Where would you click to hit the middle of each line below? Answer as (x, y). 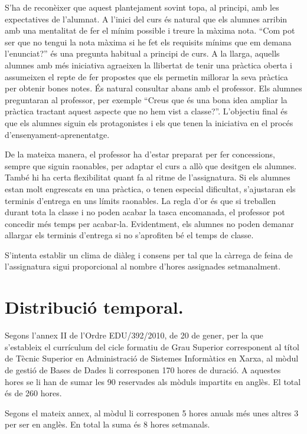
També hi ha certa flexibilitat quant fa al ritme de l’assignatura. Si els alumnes (148, 177)
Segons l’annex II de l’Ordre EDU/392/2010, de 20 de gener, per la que (134, 335)
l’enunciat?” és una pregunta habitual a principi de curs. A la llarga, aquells (142, 53)
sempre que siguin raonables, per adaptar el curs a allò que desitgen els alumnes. (151, 165)
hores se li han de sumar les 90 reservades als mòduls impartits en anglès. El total (153, 381)
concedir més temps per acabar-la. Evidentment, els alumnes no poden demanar (149, 223)
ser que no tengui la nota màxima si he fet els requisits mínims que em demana (148, 42)
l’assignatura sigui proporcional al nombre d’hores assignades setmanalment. (143, 266)
